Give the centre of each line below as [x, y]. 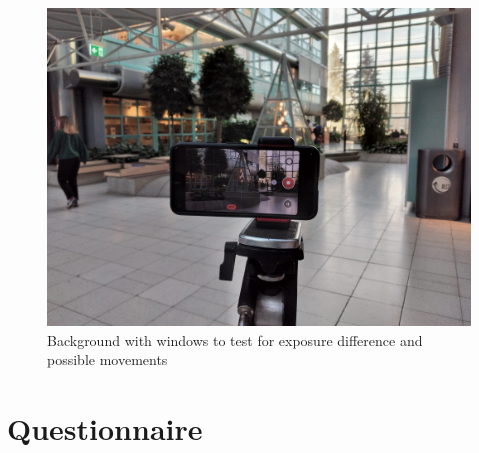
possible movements [107, 359]
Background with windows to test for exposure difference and [235, 339]
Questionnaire [105, 427]
